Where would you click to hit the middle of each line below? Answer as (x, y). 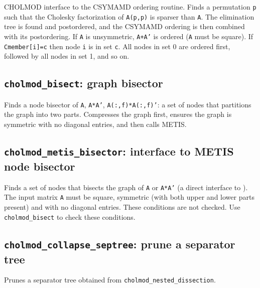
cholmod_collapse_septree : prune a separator (120, 244)
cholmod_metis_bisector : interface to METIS (119, 151)
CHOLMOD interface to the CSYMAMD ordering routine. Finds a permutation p (130, 7)
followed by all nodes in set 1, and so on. (67, 56)
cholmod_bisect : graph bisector (84, 83)
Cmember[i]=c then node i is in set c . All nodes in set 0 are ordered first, (117, 46)
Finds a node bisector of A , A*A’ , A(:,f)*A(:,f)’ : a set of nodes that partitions (128, 104)
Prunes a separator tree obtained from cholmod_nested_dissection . (110, 280)
